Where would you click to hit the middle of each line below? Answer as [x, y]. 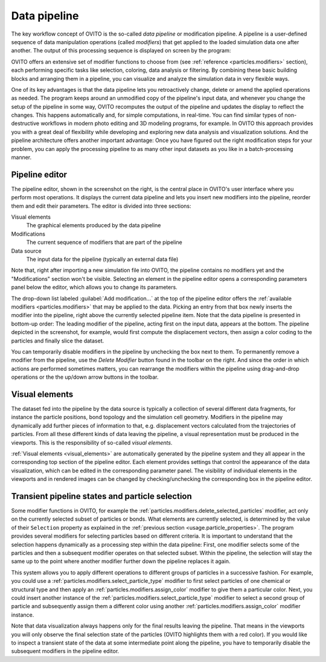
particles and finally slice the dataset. [58, 341]
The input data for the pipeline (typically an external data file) [102, 259]
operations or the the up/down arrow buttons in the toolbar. [85, 377]
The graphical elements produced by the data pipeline [94, 225]
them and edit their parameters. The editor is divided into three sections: [101, 206]
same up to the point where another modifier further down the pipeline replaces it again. [121, 561]
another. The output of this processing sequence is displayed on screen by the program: [121, 51]
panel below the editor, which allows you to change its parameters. [94, 288]
